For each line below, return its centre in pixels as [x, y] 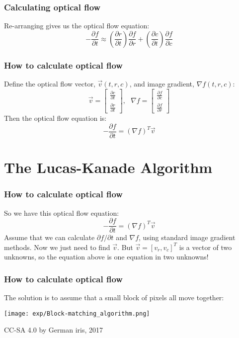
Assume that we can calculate [49, 237]
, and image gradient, [162, 84]
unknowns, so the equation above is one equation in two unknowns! [106, 257]
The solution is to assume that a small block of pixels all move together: [114, 297]
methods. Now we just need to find [57, 247]
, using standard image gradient [187, 237]
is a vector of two [205, 247]
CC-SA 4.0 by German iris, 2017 [53, 329]
